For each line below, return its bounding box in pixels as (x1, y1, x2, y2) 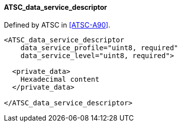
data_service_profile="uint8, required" (20, 43, 179, 52)
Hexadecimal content (20, 75, 99, 83)
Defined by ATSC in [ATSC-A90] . (4, 20, 111, 29)
